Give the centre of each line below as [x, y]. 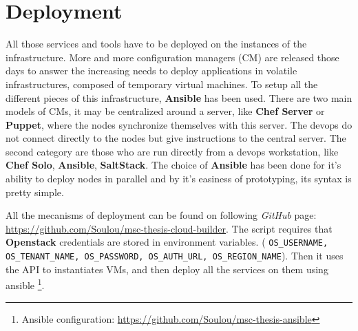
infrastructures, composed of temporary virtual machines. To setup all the [162, 84]
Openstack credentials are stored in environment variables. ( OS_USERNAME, [167, 242]
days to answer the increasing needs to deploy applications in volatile [151, 71]
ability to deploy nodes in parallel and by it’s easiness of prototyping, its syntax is [179, 179]
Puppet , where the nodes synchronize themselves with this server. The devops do [179, 124]
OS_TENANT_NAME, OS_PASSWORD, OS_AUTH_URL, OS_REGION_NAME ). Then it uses [175, 256]
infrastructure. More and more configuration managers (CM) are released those [172, 57]
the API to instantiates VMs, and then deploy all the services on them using [167, 269]
